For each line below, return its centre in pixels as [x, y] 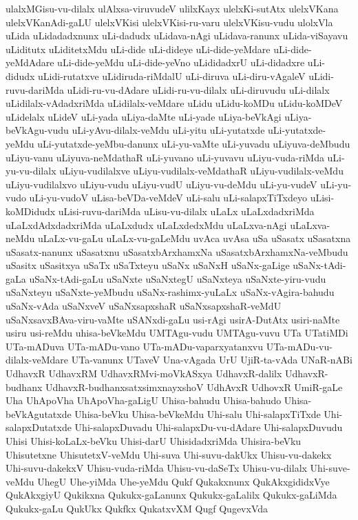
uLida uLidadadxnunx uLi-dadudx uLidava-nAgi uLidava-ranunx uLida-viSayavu [177, 36]
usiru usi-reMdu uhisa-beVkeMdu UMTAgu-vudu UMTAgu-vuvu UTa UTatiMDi [177, 333]
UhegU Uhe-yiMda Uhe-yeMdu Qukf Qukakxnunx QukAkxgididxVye [183, 481]
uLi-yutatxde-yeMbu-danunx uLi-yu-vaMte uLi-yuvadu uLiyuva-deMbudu [194, 143]
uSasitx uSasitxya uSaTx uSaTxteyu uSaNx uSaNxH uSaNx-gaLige [148, 265]
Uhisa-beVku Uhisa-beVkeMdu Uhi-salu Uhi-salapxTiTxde [198, 413]
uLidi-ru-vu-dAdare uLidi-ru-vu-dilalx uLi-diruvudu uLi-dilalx [198, 89]
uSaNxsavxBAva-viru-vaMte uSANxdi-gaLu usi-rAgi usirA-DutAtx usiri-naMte [173, 319]
